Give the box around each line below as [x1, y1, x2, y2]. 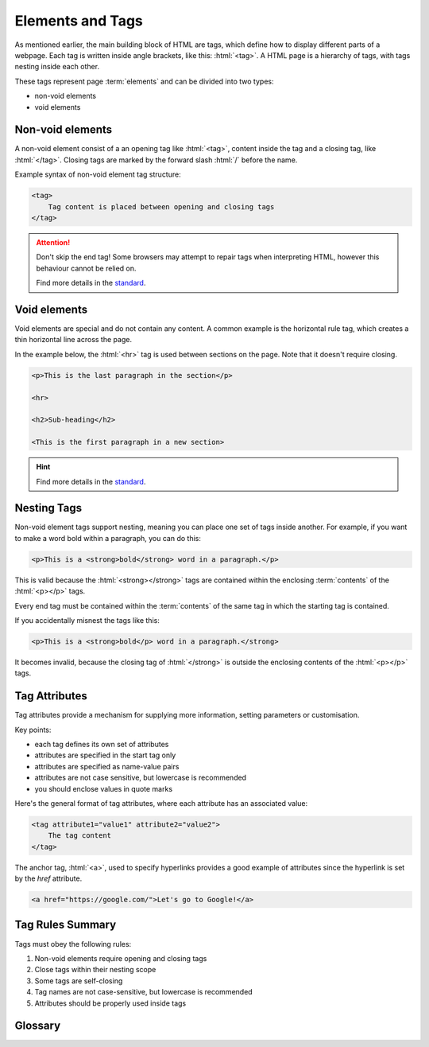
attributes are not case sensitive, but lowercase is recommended [34, 773, 246, 783]
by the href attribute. [14, 874, 83, 883]
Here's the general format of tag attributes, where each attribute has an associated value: [14, 798, 308, 808]
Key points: [14, 725, 52, 734]
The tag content [48, 831, 111, 840]
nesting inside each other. [14, 62, 99, 72]
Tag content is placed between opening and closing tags [48, 202, 275, 211]
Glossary [14, 1019, 61, 1033]
